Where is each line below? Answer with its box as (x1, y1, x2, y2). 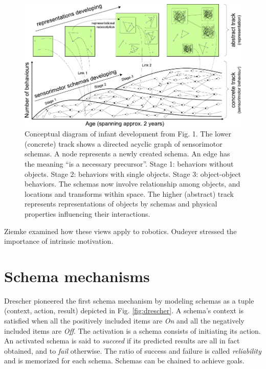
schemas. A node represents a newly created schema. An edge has (25, 148, 230, 159)
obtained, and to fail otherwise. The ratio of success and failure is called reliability (4, 345, 261, 356)
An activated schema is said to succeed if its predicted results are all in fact (4, 335, 240, 346)
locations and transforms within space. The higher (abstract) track (25, 188, 234, 199)
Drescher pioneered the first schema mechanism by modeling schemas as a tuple (4, 295, 254, 306)
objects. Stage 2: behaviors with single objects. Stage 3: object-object (25, 168, 241, 179)
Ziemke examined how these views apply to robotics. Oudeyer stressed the (4, 225, 237, 236)
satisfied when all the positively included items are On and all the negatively (4, 315, 245, 326)
